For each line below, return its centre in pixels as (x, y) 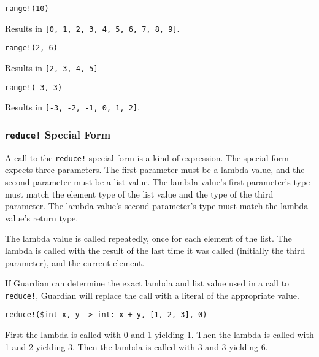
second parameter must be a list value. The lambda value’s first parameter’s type (158, 181)
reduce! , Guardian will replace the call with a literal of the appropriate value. (152, 295)
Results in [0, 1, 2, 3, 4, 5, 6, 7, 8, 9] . (92, 28)
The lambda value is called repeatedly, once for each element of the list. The (148, 238)
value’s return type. (42, 217)
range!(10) (27, 9)
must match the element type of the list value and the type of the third (139, 194)
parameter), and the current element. (75, 262)
